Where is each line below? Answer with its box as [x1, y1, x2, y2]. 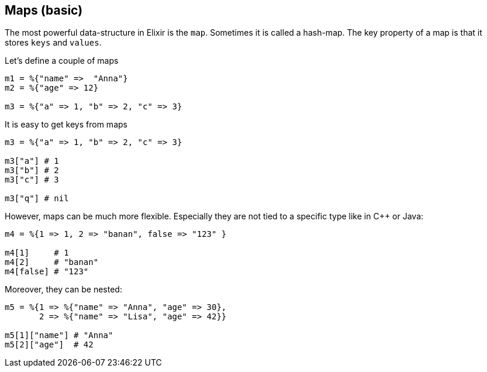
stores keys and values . [5, 37, 102, 48]
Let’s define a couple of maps [5, 56, 119, 66]
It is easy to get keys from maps [5, 119, 127, 130]
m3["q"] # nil [5, 194, 69, 204]
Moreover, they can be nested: [5, 284, 122, 295]
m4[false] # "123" [5, 267, 89, 277]
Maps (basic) [5, 3, 83, 18]
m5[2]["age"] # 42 [5, 340, 94, 350]
